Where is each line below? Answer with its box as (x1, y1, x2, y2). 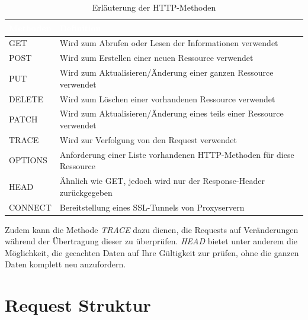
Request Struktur (5, 293, 151, 317)
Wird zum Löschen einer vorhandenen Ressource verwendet (59, 92, 275, 105)
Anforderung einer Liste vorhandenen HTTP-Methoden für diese (59, 148, 294, 160)
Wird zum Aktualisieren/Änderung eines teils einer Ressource (59, 107, 284, 119)
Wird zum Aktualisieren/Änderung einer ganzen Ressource (59, 66, 274, 79)
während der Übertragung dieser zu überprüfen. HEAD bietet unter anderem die (5, 235, 298, 247)
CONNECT (9, 201, 52, 213)
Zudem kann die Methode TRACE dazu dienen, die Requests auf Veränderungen (5, 223, 299, 235)
